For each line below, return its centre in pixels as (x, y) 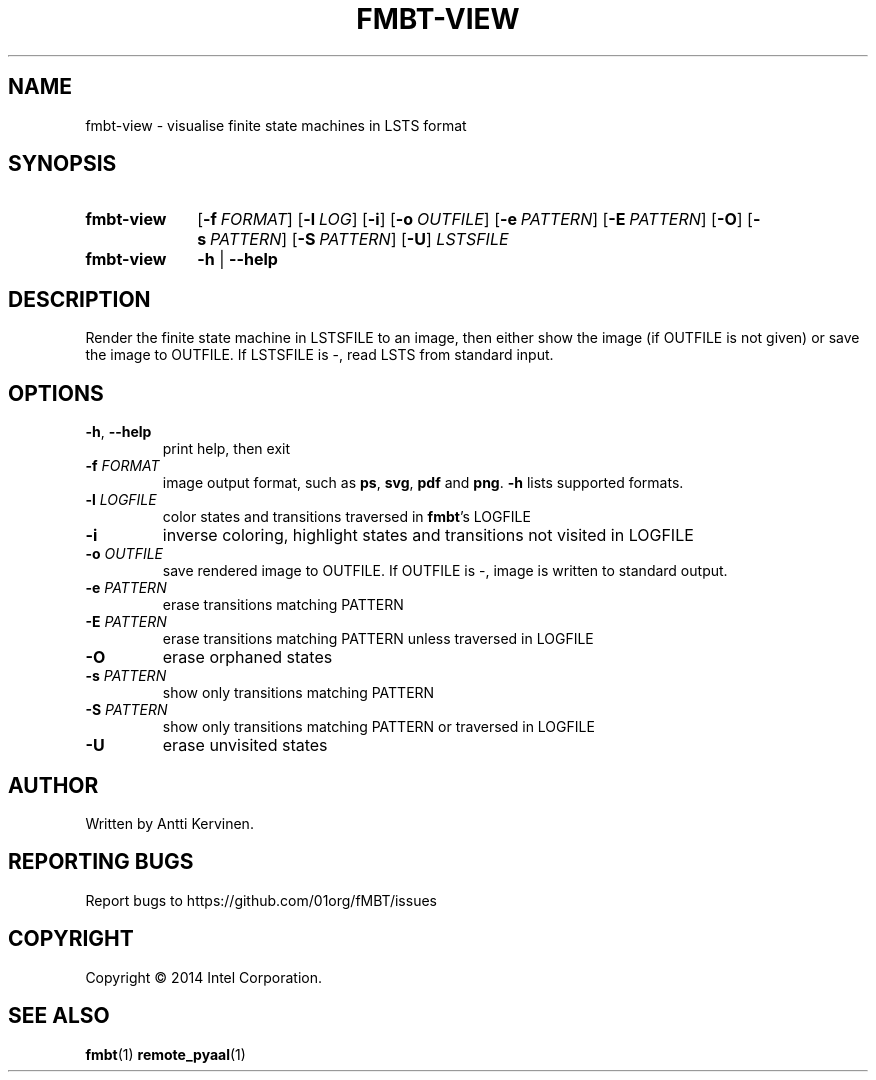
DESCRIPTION (79, 299)
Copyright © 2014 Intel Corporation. (203, 977)
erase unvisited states (245, 745)
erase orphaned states (247, 657)
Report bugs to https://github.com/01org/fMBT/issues (261, 900)
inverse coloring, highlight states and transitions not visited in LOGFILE (428, 535)
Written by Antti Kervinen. (169, 823)
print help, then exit (226, 449)
